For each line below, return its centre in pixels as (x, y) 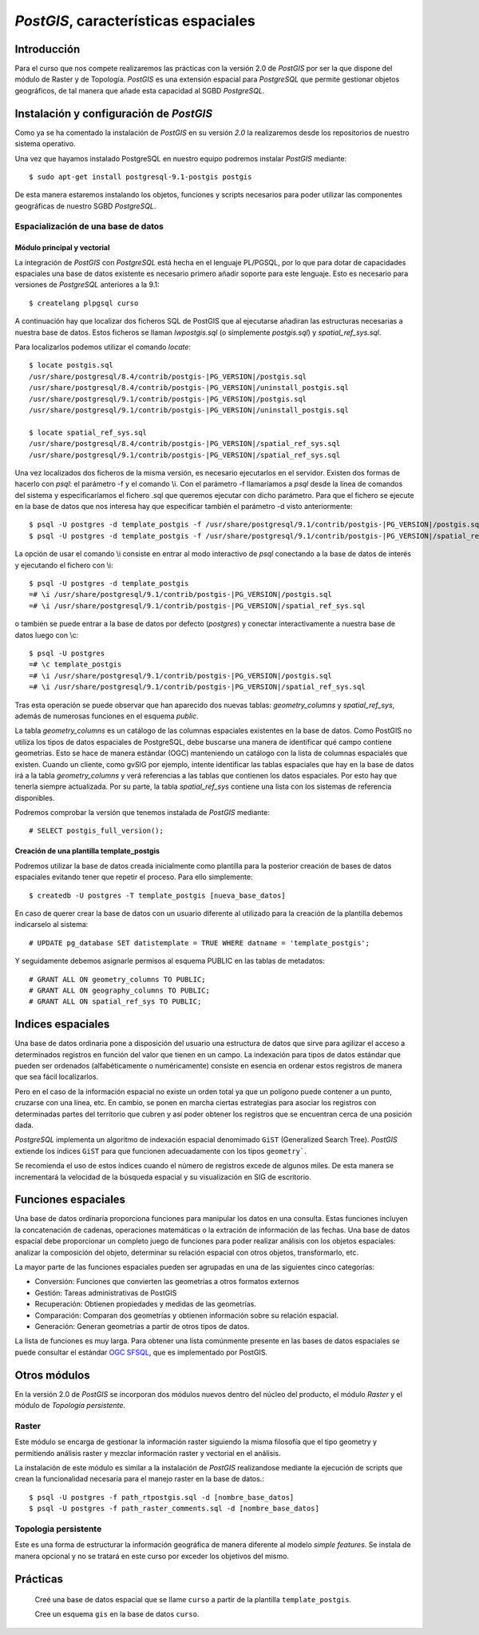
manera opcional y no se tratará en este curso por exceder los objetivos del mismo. (152, 1556)
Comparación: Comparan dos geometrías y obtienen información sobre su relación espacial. (187, 1315)
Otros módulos (53, 1375)
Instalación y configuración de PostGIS (114, 113)
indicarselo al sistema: (51, 925)
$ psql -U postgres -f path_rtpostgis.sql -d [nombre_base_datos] (162, 1497)
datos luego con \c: (47, 635)
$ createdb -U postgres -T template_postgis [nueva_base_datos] (158, 895)
